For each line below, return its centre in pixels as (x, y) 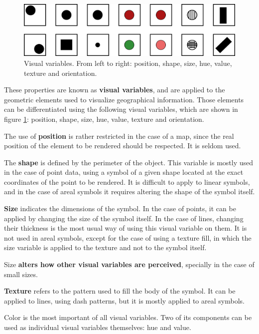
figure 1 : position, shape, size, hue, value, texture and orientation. (104, 119)
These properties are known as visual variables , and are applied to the (115, 90)
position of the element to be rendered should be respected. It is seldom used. (123, 146)
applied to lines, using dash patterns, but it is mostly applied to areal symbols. (124, 300)
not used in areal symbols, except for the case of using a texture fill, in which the (128, 237)
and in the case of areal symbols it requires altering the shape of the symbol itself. (129, 191)
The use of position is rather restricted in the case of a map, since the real (119, 136)
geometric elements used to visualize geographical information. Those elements (124, 99)
